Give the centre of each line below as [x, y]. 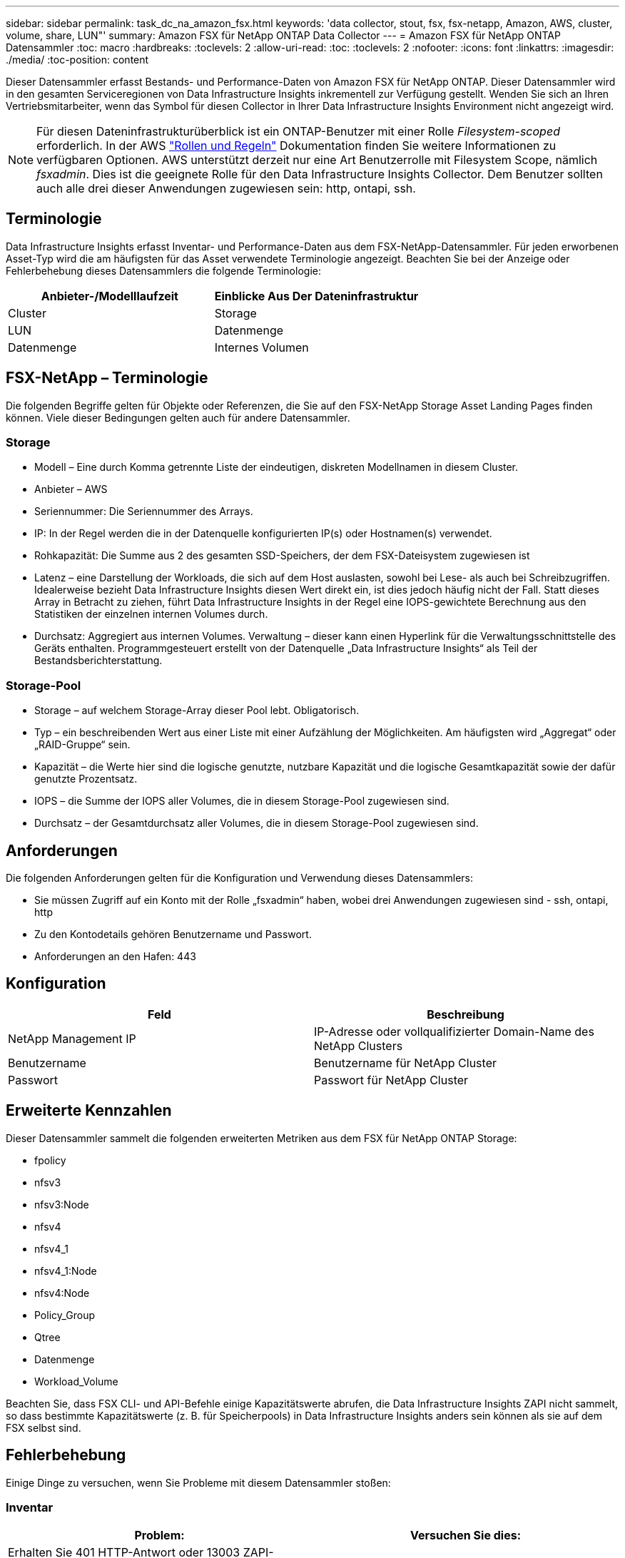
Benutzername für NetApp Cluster [405, 1063]
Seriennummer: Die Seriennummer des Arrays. [144, 511]
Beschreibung [466, 1014]
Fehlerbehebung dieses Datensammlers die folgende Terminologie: [163, 270]
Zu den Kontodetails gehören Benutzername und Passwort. [173, 935]
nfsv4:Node [62, 1293]
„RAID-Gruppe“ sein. [82, 745]
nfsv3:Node [62, 1204]
